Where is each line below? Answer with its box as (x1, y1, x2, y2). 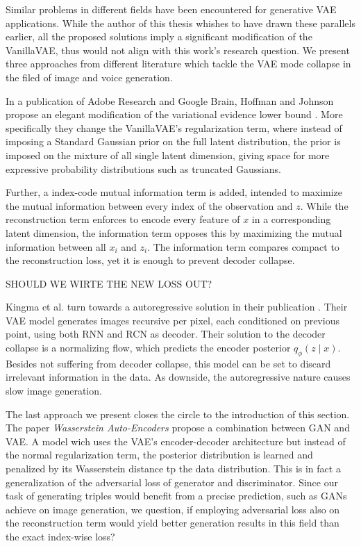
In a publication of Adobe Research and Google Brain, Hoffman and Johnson (6, 93, 334, 108)
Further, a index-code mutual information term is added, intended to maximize (6, 185, 343, 199)
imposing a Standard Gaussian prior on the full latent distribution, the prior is (6, 134, 341, 149)
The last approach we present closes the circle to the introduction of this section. (6, 406, 350, 421)
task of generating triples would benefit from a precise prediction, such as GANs (6, 488, 347, 503)
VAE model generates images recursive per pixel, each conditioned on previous (6, 313, 339, 327)
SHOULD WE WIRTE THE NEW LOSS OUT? (6, 276, 212, 290)
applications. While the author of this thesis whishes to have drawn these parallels (6, 15, 355, 30)
